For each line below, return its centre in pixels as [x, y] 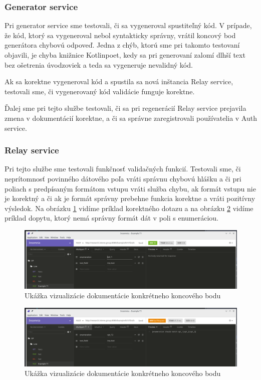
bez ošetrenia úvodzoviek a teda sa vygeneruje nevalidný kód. [99, 64]
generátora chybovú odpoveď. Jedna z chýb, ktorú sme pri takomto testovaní [122, 45]
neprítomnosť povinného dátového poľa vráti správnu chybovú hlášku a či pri [123, 178]
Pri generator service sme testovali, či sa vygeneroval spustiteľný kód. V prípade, [128, 25]
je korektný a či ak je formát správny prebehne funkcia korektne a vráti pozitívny [130, 198]
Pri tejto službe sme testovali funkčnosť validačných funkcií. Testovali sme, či [123, 169]
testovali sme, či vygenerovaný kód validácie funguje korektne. [100, 91]
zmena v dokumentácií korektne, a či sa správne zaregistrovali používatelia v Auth [131, 118]
